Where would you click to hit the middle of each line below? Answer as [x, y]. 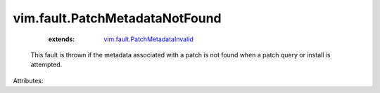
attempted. [46, 65]
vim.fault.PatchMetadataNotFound [117, 18]
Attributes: [28, 80]
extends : [62, 39]
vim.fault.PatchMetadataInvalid [148, 39]
